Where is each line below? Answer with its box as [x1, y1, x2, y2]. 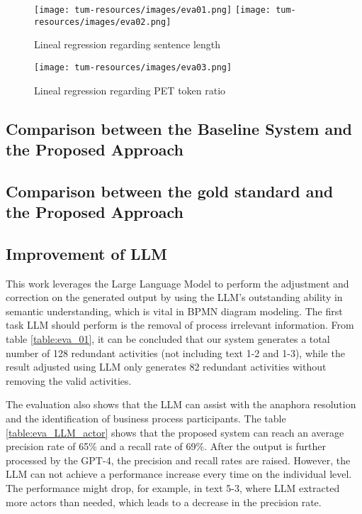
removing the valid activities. [6, 373, 132, 388]
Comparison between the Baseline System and [6, 117, 353, 139]
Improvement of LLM [6, 242, 168, 264]
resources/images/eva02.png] [34, 16, 171, 27]
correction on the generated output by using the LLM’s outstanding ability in [6, 290, 343, 305]
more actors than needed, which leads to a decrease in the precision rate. [6, 494, 322, 509]
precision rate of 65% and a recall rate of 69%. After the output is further [6, 439, 326, 454]
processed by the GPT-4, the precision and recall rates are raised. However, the [6, 452, 351, 467]
